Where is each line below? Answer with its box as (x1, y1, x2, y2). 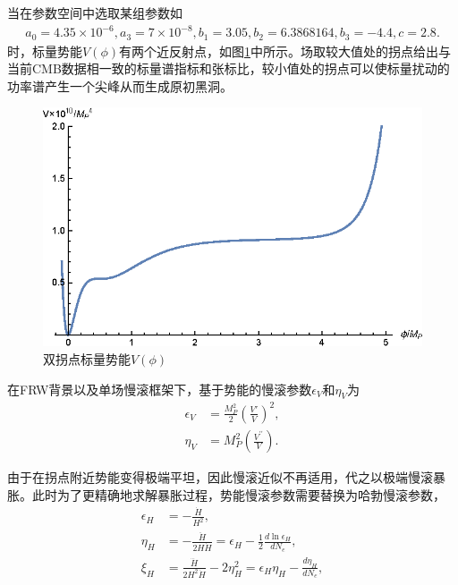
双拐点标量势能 (43, 350, 131, 369)
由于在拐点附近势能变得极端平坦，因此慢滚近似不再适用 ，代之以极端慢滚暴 (7, 468, 445, 487)
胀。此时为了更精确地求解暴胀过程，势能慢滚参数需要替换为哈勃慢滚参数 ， (7, 485, 445, 504)
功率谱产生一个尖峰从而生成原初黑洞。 (7, 76, 233, 95)
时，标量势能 (7, 41, 82, 60)
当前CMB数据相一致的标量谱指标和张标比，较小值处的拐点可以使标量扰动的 (7, 59, 450, 78)
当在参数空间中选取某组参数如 (7, 4, 182, 21)
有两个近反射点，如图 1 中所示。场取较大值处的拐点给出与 (119, 41, 451, 60)
